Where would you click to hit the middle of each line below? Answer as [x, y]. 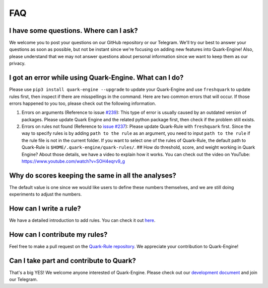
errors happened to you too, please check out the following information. [83, 103]
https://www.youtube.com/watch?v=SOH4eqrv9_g [73, 161]
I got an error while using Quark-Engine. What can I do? [96, 78]
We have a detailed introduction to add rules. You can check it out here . [82, 220]
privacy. [17, 63]
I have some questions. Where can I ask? [74, 31]
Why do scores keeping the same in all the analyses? [93, 175]
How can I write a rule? [45, 209]
